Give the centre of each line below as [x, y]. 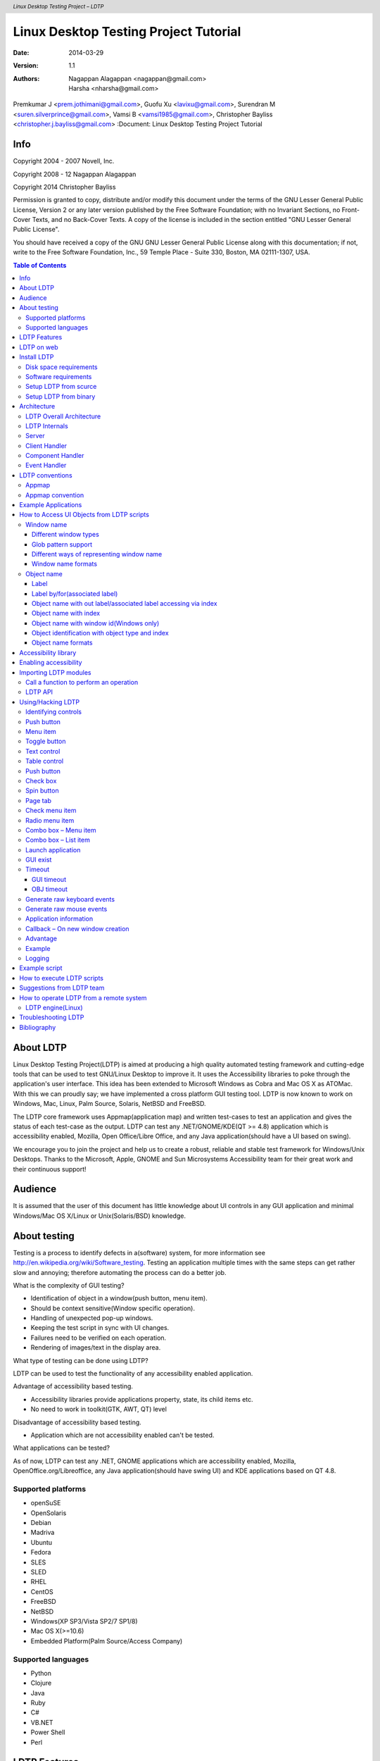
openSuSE [46, 1503]
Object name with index [66, 614]
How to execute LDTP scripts [61, 978]
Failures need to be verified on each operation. [99, 1338]
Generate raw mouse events [66, 909]
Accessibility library [48, 652]
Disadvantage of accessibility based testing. [77, 1422]
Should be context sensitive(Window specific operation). [113, 1308]
